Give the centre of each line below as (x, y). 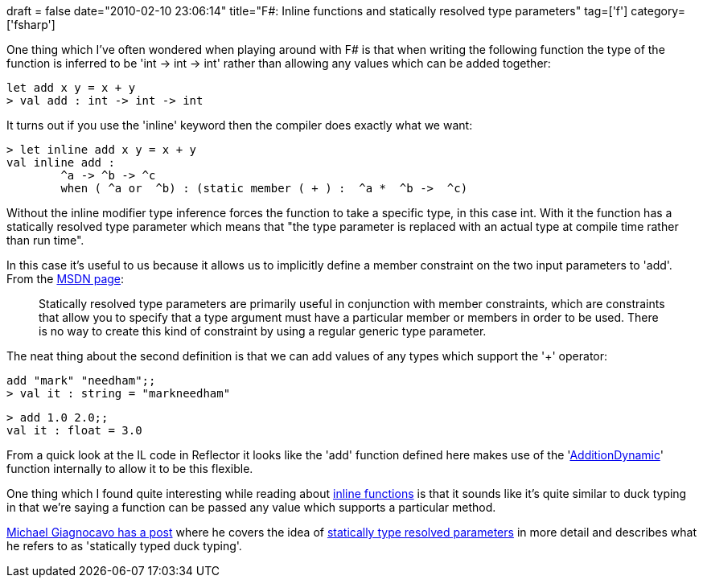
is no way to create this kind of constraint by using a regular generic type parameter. (263, 331)
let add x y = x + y (71, 88)
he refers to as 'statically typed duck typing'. (124, 546)
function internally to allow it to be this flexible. (130, 469)
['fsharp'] (31, 25)
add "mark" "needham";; (81, 380)
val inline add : (61, 162)
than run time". (45, 240)
